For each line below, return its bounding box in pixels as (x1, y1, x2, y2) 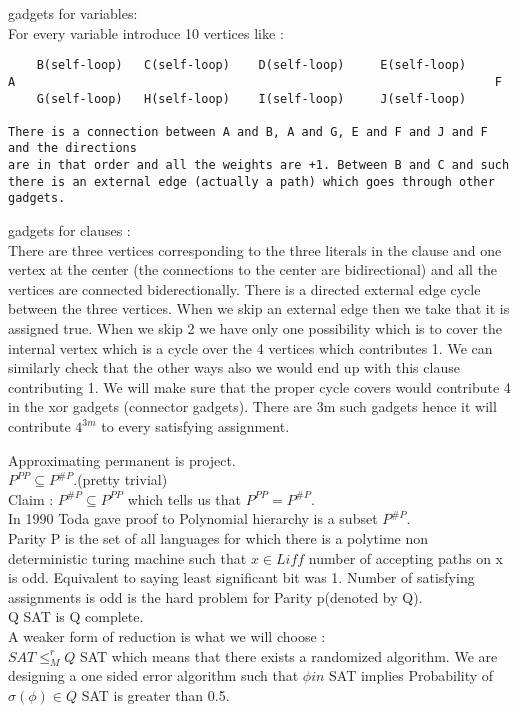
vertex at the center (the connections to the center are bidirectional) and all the (8, 259, 498, 280)
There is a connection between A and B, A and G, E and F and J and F (8, 124, 488, 139)
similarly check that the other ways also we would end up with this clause (8, 357, 460, 378)
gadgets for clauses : (8, 220, 131, 241)
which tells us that (127, 488, 242, 509)
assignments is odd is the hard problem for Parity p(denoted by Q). (8, 586, 423, 607)
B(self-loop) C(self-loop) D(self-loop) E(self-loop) (36, 58, 467, 73)
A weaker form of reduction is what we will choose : (8, 625, 326, 646)
